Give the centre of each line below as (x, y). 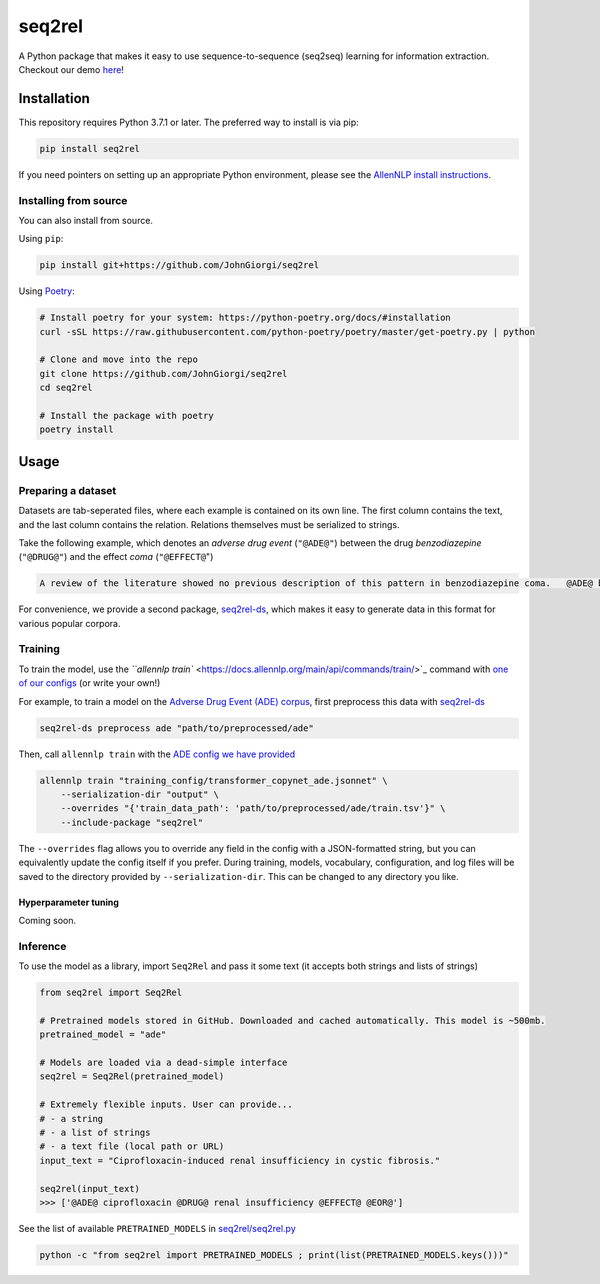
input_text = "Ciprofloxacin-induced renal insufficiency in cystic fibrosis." (240, 1160)
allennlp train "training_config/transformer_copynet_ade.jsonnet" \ (213, 780)
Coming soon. (47, 920)
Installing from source (73, 200)
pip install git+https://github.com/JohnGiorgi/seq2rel (179, 265)
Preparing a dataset (67, 490)
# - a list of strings (95, 1132)
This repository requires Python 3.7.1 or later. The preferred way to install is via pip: (188, 122)
